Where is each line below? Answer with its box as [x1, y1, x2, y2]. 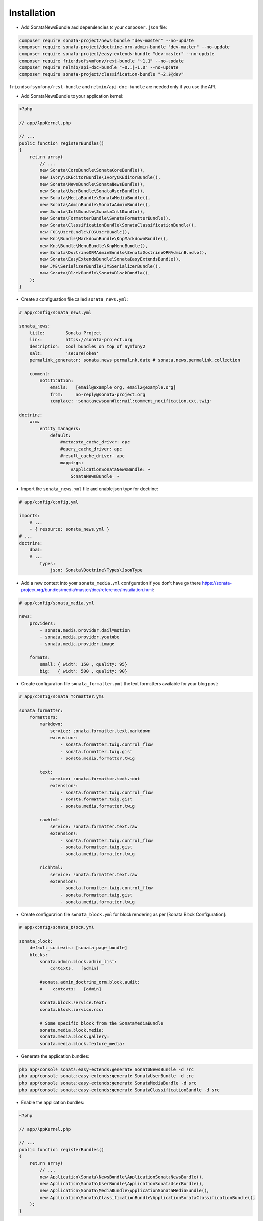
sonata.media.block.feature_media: [39, 1041, 125, 1046]
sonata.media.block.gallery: [39, 1034, 110, 1040]
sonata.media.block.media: [39, 1027, 104, 1032]
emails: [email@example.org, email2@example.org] [50, 385, 176, 390]
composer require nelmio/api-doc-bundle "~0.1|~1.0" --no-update [19, 65, 179, 70]
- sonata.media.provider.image [39, 641, 114, 647]
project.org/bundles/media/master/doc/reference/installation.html [21, 587, 153, 593]
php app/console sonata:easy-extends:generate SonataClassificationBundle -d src [19, 1087, 220, 1093]
